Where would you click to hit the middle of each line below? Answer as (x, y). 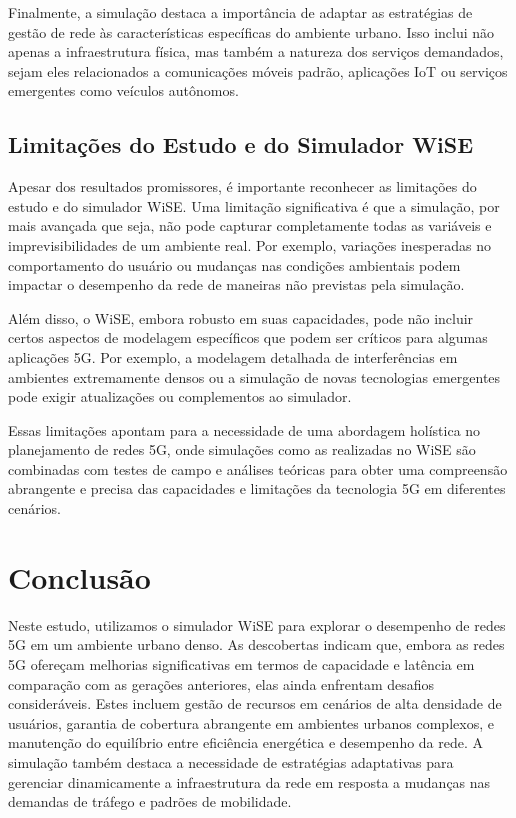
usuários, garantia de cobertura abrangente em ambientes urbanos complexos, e (251, 722)
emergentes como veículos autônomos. (123, 90)
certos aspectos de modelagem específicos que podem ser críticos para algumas (248, 337)
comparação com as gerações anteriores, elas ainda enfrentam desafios (221, 683)
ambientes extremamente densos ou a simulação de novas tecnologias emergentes (254, 376)
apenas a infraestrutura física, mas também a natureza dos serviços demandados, (256, 51)
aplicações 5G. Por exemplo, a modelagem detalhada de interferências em (233, 356)
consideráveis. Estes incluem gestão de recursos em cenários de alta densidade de (255, 703)
